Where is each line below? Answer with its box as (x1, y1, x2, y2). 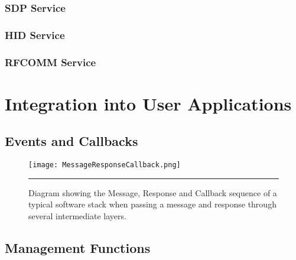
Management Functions (5, 238, 151, 256)
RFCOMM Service (5, 54, 96, 69)
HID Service (5, 27, 65, 42)
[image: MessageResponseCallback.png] (28, 161, 181, 170)
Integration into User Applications (5, 91, 292, 115)
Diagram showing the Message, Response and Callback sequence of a (28, 186, 277, 199)
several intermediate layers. (28, 209, 126, 222)
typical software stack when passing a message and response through (28, 198, 277, 210)
